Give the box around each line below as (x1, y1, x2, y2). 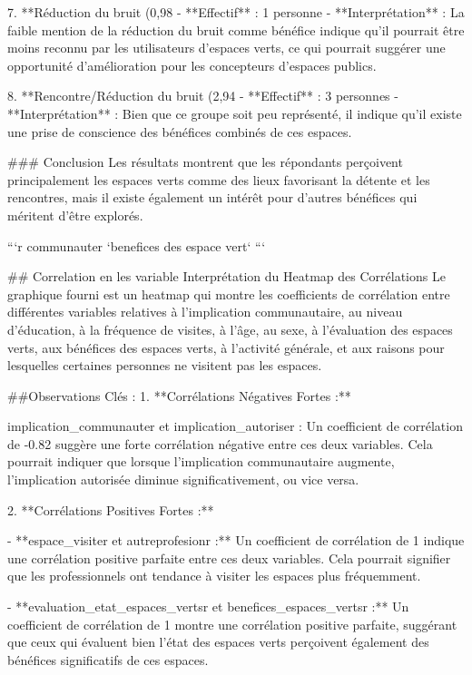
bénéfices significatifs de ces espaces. (7, 650, 209, 669)
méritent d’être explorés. (7, 205, 143, 224)
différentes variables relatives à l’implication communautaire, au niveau (7, 302, 403, 321)
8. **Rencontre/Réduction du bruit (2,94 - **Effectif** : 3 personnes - (7, 86, 398, 105)
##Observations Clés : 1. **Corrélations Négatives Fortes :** (7, 386, 351, 405)
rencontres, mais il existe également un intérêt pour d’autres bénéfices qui (7, 188, 418, 207)
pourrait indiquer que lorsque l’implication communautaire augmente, (7, 452, 395, 471)
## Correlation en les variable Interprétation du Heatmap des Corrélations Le (7, 267, 446, 286)
